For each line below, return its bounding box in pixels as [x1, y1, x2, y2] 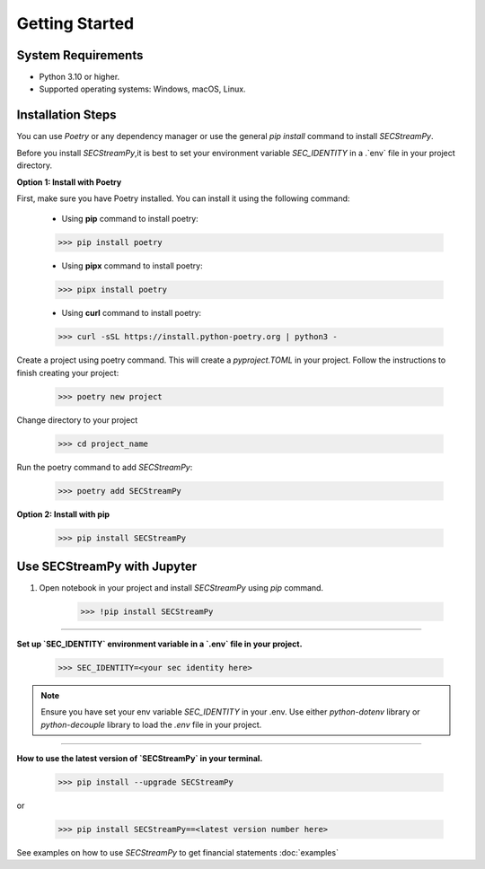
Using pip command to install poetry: [61, 214, 199, 224]
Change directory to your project [16, 414, 138, 426]
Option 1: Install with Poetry [16, 176, 122, 188]
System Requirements [16, 48, 144, 63]
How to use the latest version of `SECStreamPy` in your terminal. [16, 753, 263, 764]
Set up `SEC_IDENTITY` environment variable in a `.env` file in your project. [16, 638, 303, 649]
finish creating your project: [16, 367, 119, 378]
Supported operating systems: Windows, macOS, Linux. [39, 83, 246, 94]
